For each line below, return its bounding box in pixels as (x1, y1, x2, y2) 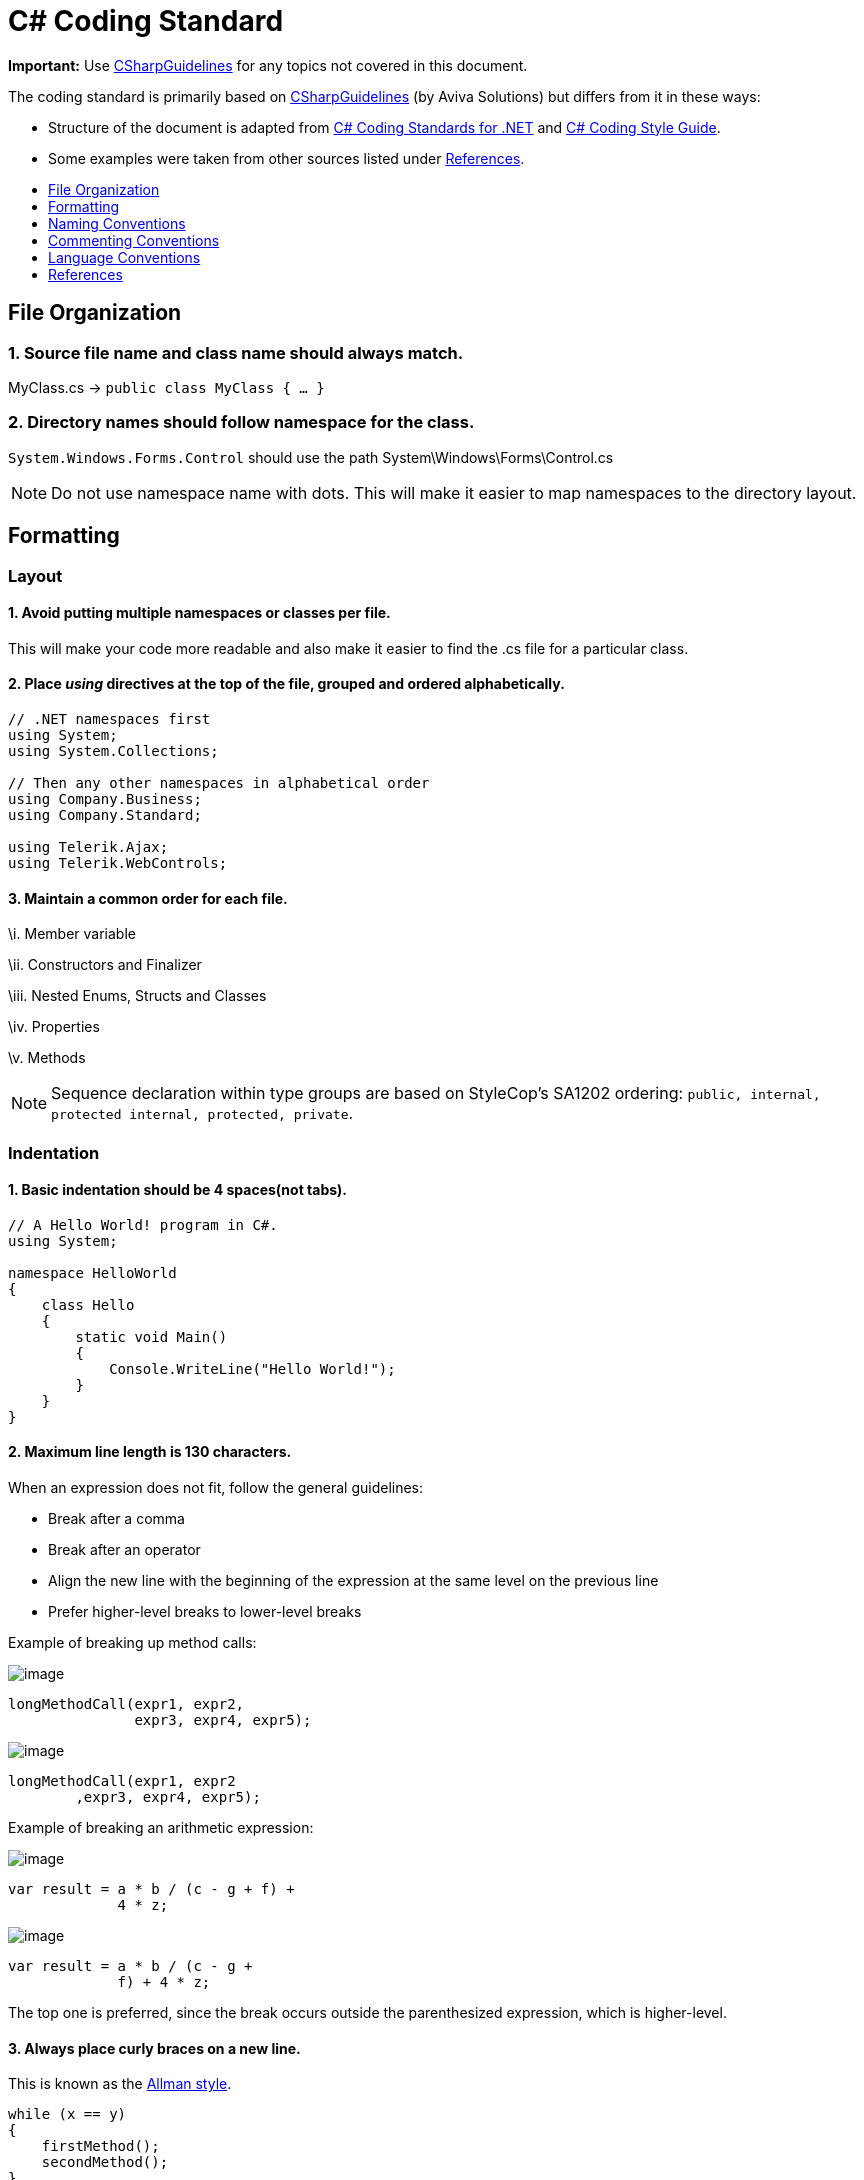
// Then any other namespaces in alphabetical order (8, 775, 430, 791)
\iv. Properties (8, 1018, 100, 1036)
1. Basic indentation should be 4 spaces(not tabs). (8, 1181, 348, 1199)
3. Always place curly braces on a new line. (8, 2039, 301, 2057)
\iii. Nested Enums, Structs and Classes (8, 987, 267, 1005)
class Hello (41, 1296, 135, 1313)
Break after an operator (48, 1541, 201, 1559)
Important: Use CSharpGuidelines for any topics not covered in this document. (8, 56, 528, 74)
